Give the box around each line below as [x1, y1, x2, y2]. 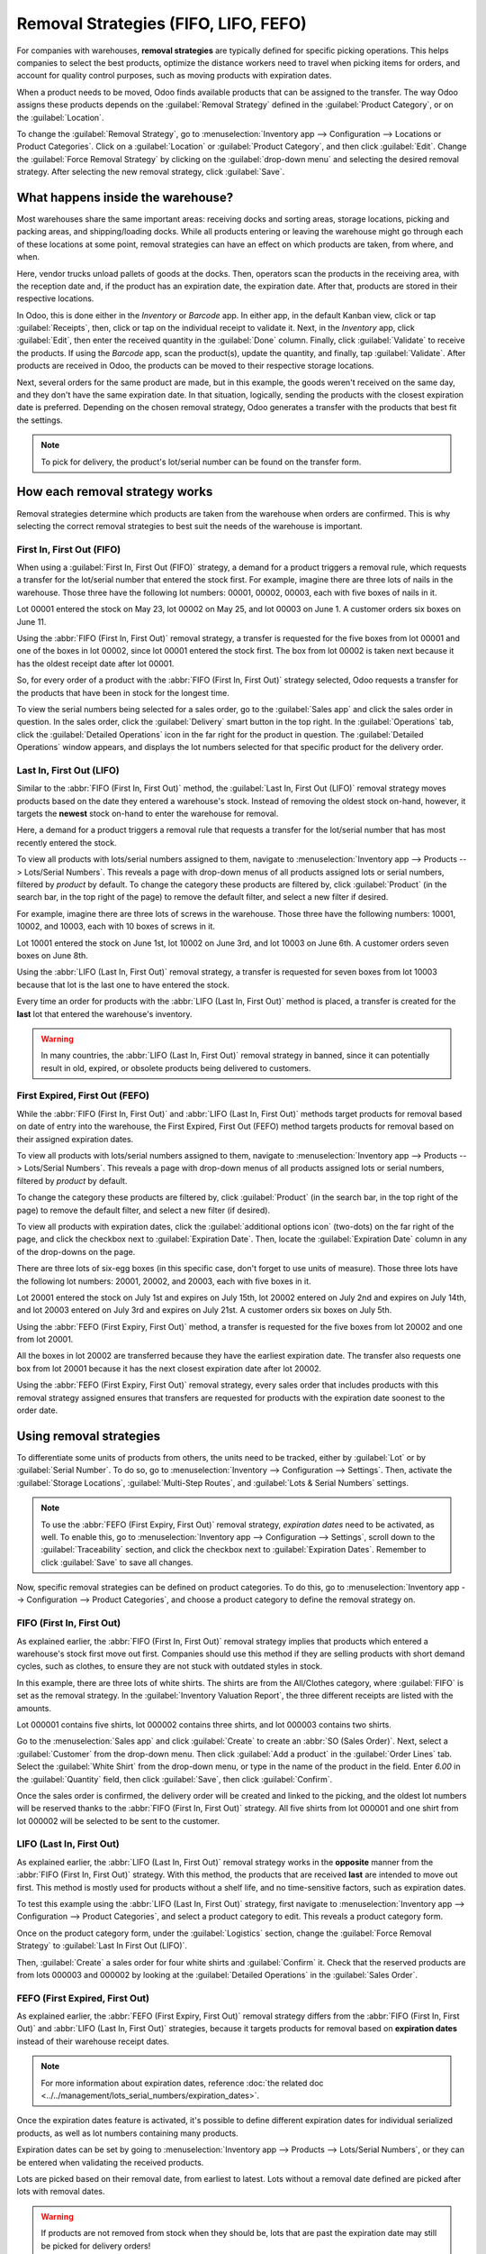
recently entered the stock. [16, 837, 117, 848]
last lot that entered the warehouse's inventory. [16, 1008, 193, 1019]
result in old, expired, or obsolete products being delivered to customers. [40, 1062, 311, 1073]
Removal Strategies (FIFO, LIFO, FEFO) [16, 14, 308, 33]
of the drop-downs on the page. [16, 1246, 136, 1257]
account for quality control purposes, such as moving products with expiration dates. [16, 70, 332, 81]
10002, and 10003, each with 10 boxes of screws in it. [16, 921, 216, 932]
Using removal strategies [16, 1428, 161, 1443]
